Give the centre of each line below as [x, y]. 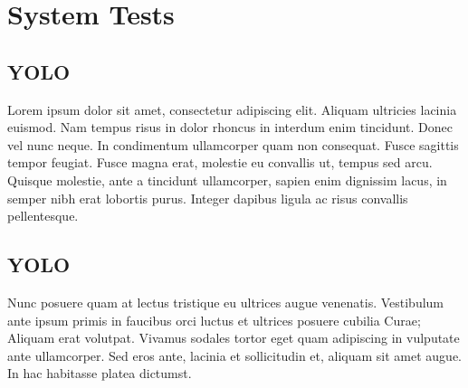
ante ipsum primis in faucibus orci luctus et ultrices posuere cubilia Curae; [214, 320]
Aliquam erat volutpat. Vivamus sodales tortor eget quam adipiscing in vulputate [234, 338]
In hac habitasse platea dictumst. [100, 373]
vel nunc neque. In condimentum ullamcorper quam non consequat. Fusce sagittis [233, 144]
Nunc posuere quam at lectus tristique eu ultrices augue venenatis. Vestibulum [226, 302]
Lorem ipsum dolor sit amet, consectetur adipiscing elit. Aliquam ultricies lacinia [232, 109]
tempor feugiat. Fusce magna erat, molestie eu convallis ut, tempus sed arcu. [220, 162]
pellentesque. [43, 216]
